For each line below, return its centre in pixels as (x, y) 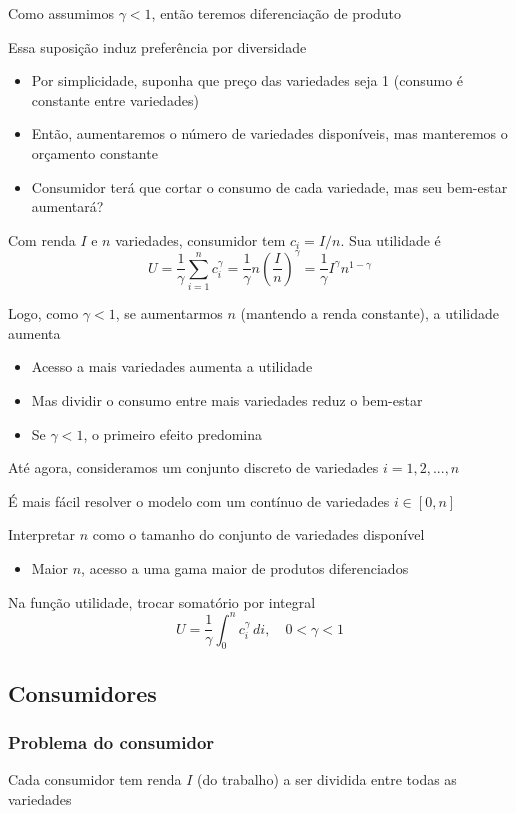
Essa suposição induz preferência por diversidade (157, 46)
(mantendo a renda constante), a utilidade (369, 313)
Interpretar (42, 534)
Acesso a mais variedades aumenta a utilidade (172, 366)
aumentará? (67, 206)
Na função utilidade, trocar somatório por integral (162, 601)
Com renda (42, 239)
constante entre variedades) (115, 99)
